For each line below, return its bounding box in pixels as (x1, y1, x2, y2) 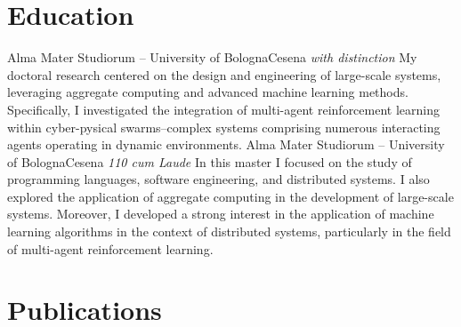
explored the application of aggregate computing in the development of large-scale (7, 187, 454, 205)
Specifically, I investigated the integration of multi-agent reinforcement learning (7, 100, 440, 118)
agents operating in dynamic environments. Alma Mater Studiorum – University (7, 135, 445, 154)
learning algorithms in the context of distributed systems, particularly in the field (7, 222, 451, 241)
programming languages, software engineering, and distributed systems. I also (7, 170, 430, 188)
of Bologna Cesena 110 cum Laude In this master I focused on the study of (7, 152, 412, 171)
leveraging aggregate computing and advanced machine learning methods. (7, 83, 408, 101)
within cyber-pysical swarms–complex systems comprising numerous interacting (7, 117, 441, 136)
